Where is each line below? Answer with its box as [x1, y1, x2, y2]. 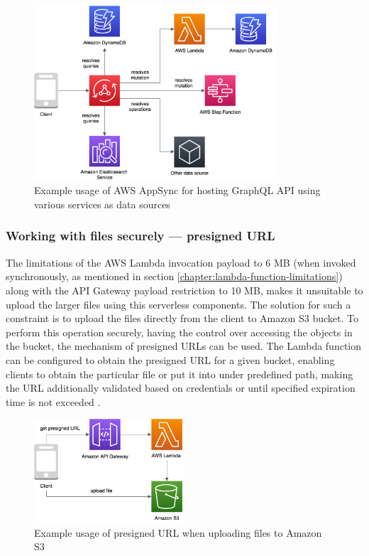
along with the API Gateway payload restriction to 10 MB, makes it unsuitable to [6, 282, 363, 297]
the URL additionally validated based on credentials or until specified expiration [6, 380, 356, 395]
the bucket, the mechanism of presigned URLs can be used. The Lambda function [6, 338, 362, 353]
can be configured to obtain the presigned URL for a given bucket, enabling [6, 352, 335, 367]
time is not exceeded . [6, 394, 101, 409]
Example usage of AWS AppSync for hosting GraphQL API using [34, 183, 321, 198]
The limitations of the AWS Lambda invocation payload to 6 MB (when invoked [6, 255, 356, 269]
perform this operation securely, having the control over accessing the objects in [6, 324, 353, 339]
